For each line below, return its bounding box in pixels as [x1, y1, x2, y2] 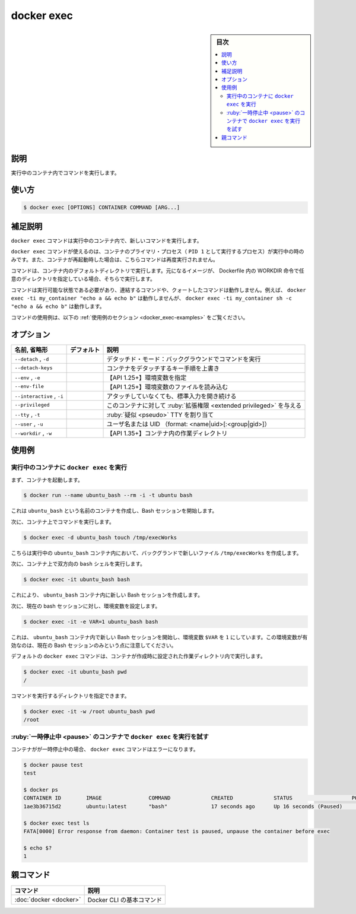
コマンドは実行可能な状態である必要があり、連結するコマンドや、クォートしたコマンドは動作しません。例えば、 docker [11, 286, 306, 293]
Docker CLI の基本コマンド [87, 896, 163, 904]
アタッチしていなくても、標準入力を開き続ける [106, 392, 237, 400]
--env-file [14, 383, 44, 390]
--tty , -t [14, 410, 41, 418]
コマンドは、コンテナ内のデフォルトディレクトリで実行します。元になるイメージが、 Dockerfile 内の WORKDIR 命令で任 [11, 267, 305, 274]
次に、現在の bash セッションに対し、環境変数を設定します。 [11, 602, 161, 610]
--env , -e [14, 373, 41, 381]
